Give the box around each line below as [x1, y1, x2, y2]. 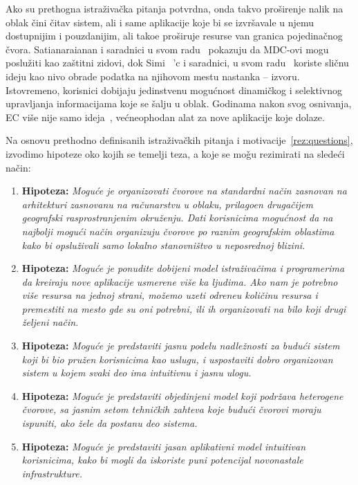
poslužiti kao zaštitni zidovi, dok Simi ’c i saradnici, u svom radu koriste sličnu [6, 55, 349, 70]
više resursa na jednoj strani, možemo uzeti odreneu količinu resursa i [21, 288, 318, 302]
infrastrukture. [21, 466, 82, 480]
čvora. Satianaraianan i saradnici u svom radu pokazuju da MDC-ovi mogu [6, 42, 329, 56]
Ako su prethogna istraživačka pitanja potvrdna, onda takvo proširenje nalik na [6, 1, 343, 15]
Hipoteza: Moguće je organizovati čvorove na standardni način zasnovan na [21, 183, 347, 198]
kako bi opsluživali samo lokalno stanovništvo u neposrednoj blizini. [21, 237, 305, 252]
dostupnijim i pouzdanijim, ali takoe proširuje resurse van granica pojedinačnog [6, 28, 343, 43]
